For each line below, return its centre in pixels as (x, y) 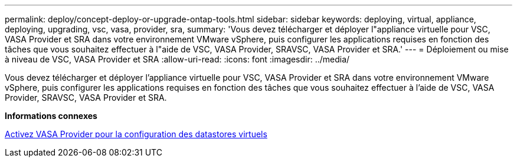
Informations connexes (51, 116)
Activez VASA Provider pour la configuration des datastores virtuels (136, 134)
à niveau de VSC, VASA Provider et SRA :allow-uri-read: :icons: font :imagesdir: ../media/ (177, 59)
